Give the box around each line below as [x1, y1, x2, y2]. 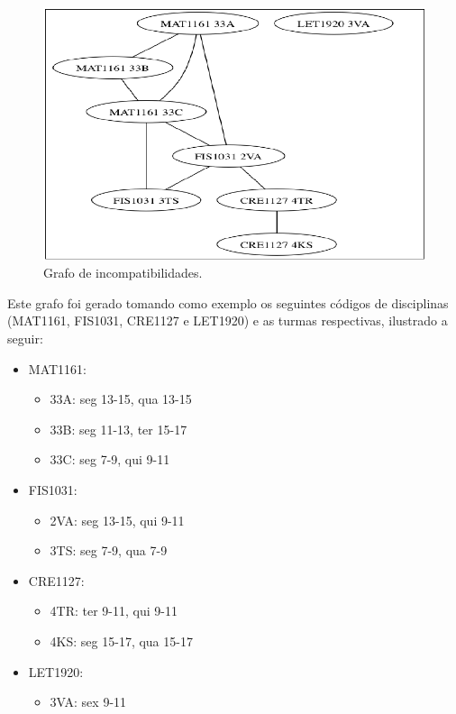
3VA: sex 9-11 [50, 692, 127, 711]
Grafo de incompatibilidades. [43, 263, 203, 282]
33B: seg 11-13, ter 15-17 [50, 419, 187, 438]
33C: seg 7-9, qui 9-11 [50, 450, 170, 469]
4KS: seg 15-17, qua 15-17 [50, 632, 193, 651]
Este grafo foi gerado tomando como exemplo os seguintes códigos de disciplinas [7, 293, 449, 312]
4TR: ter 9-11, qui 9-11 [50, 601, 178, 620]
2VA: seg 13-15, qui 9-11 [50, 510, 185, 529]
